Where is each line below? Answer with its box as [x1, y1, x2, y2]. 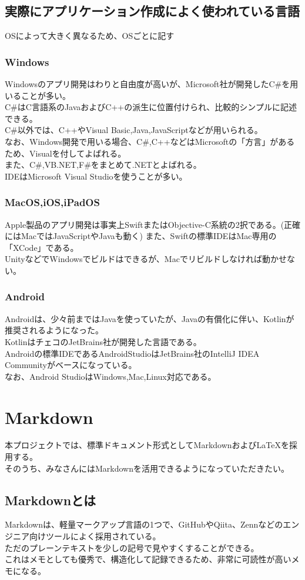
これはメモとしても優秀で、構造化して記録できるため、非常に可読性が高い [5, 553, 291, 565]
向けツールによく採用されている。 [29, 530, 161, 542]
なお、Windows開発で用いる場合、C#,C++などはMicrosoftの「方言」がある [5, 135, 295, 147]
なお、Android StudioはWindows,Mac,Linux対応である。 [5, 370, 216, 382]
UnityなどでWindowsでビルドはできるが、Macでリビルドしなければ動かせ [5, 253, 287, 265]
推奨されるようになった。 [5, 324, 103, 336]
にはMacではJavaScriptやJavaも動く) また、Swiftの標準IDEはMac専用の [5, 230, 277, 242]
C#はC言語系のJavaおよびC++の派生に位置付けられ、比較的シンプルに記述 [5, 101, 297, 113]
